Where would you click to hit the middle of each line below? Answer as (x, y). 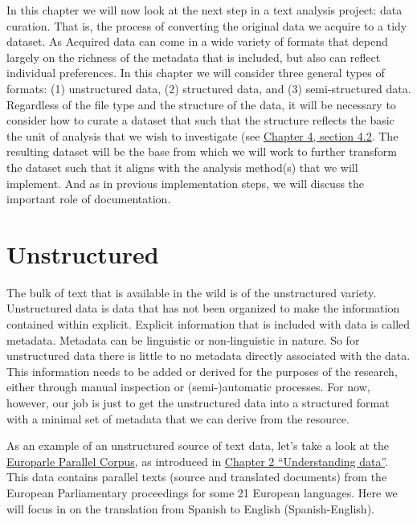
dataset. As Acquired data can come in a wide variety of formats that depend (197, 41)
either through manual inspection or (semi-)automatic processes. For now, (188, 387)
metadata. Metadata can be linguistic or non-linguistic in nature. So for (183, 339)
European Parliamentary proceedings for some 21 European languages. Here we (202, 492)
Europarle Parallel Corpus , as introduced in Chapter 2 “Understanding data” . (198, 461)
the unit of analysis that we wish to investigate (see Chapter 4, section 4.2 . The (202, 135)
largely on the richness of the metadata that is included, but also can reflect (194, 57)
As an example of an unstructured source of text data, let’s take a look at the (198, 445)
